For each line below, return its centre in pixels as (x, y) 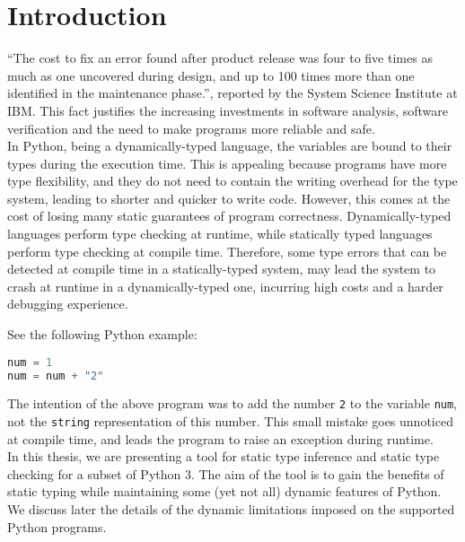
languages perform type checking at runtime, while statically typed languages (220, 234)
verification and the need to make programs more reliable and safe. (191, 128)
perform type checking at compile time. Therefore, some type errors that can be (227, 251)
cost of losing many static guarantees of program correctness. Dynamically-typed (229, 216)
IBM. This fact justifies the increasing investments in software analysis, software (228, 110)
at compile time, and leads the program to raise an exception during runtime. (220, 438)
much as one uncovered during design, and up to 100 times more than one (211, 75)
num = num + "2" (56, 376)
